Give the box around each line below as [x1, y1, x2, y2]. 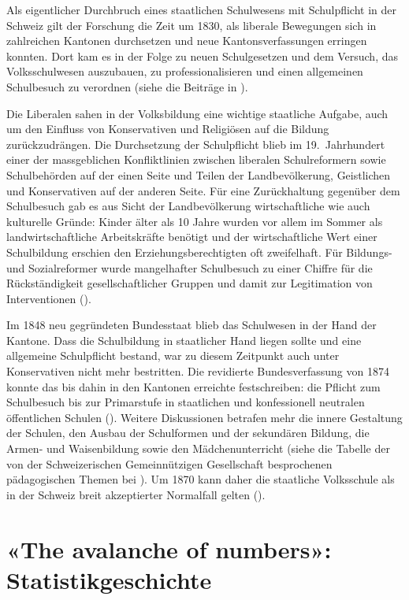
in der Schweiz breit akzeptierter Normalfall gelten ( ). [6, 486, 266, 502]
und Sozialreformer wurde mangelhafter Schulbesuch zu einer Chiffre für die [6, 259, 373, 276]
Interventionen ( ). [6, 290, 91, 306]
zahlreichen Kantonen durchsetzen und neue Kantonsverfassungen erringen [6, 32, 367, 49]
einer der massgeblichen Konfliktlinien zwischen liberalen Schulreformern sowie [6, 151, 386, 168]
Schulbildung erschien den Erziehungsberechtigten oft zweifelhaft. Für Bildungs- [6, 243, 392, 260]
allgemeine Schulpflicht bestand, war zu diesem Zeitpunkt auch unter [6, 347, 340, 364]
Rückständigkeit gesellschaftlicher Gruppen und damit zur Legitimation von [6, 275, 373, 291]
